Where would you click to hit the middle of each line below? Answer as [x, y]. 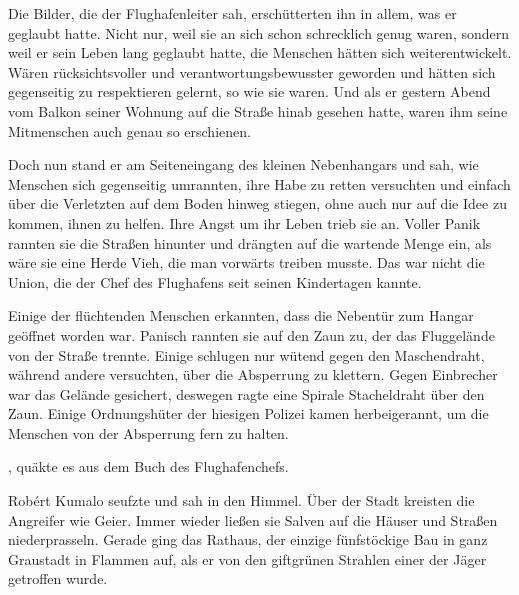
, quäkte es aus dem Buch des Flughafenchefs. [148, 466]
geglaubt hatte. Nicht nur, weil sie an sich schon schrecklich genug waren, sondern [259, 32]
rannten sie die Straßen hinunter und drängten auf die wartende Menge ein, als [250, 242]
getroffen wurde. [58, 578]
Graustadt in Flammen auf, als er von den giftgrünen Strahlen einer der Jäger [247, 558]
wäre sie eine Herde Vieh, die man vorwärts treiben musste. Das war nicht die [246, 262]
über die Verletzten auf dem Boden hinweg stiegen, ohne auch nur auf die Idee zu [257, 203]
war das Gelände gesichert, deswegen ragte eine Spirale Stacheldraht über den [246, 393]
